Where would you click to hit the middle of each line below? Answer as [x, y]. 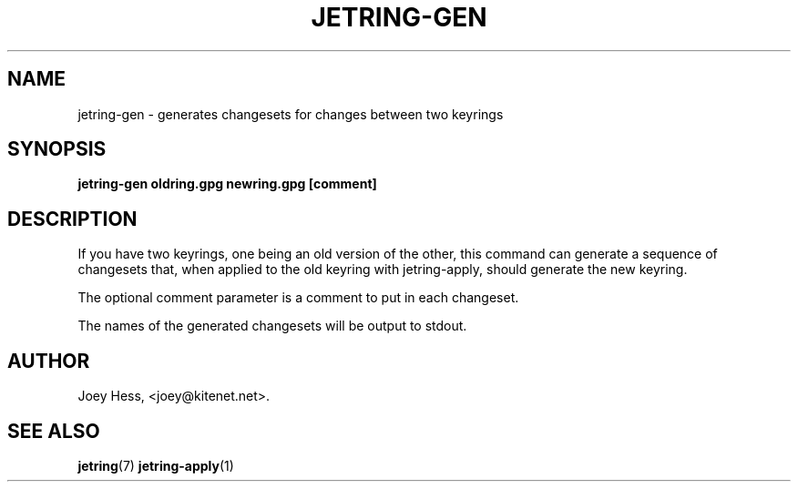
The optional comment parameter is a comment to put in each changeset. [298, 298]
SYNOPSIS [57, 149]
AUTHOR [49, 361]
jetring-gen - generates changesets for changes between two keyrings [291, 114]
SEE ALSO [54, 431]
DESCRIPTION [72, 219]
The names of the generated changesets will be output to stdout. [272, 326]
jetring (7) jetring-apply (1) [156, 465]
